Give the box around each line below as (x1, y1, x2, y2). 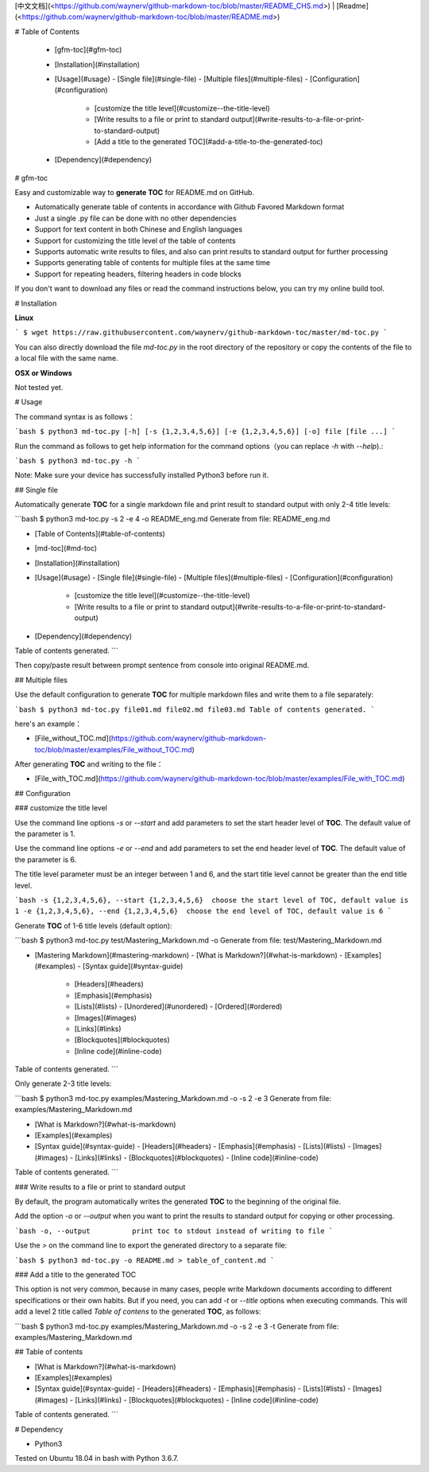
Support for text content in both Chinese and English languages (34, 225, 242, 234)
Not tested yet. (14, 382, 64, 392)
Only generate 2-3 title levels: (14, 1079, 112, 1088)
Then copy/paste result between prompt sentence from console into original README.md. (14, 661, 310, 670)
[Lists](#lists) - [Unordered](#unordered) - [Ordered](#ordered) (74, 1002, 283, 1011)
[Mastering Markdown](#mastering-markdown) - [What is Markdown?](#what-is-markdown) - (34, 950, 343, 959)
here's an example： (14, 719, 83, 728)
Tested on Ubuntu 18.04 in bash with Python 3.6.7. (14, 1454, 179, 1463)
